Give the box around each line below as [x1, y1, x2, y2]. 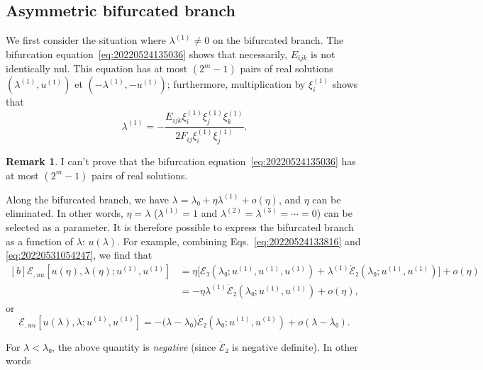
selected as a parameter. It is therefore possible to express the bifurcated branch [6, 219, 354, 234]
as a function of [6, 233, 73, 248]
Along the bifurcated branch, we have [6, 191, 169, 206]
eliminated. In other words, [6, 206, 123, 220]
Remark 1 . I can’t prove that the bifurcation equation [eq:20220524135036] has [6, 154, 356, 169]
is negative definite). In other [232, 339, 358, 354]
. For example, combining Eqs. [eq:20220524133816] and [117, 233, 361, 248]
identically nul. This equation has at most [6, 61, 188, 76]
